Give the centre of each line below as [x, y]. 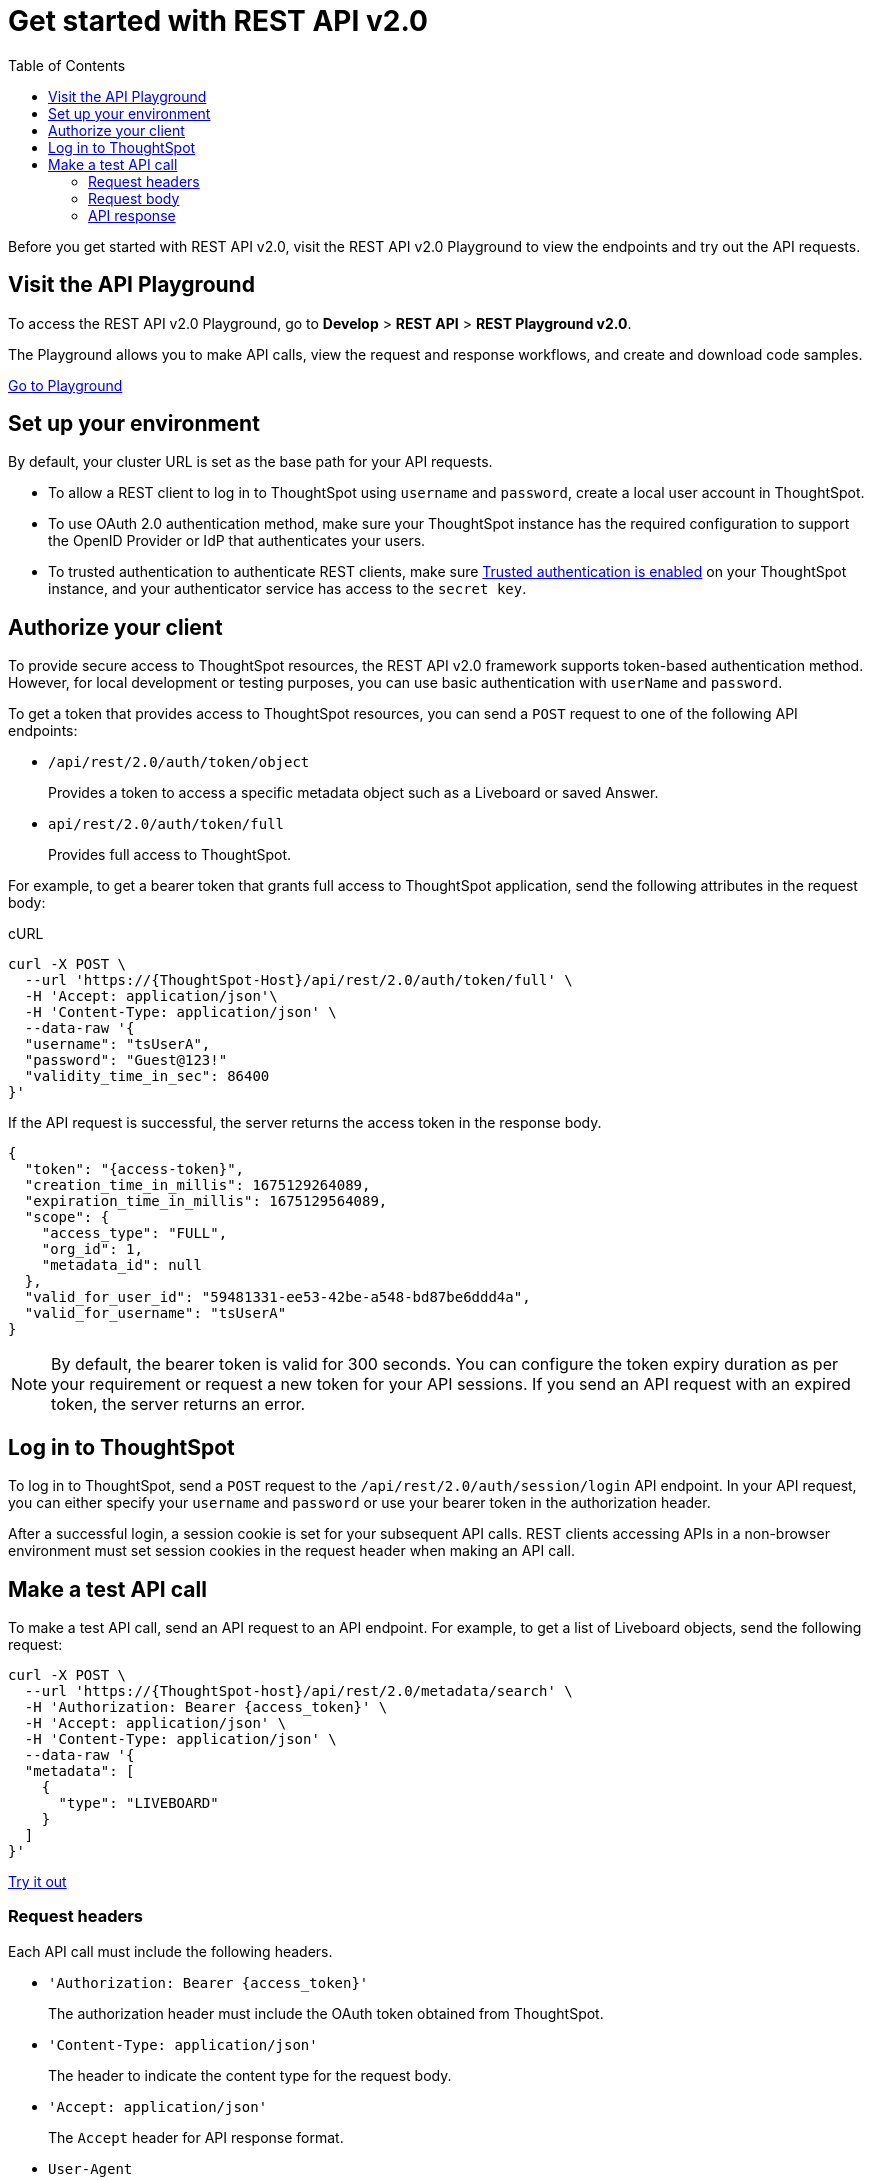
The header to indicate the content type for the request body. [250, 2075]
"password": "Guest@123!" [126, 1060]
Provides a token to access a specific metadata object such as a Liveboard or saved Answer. [353, 793]
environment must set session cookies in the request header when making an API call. [291, 1551]
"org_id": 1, [92, 1249]
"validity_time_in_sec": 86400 [147, 1076]
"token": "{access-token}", [134, 1169]
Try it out [37, 1881]
